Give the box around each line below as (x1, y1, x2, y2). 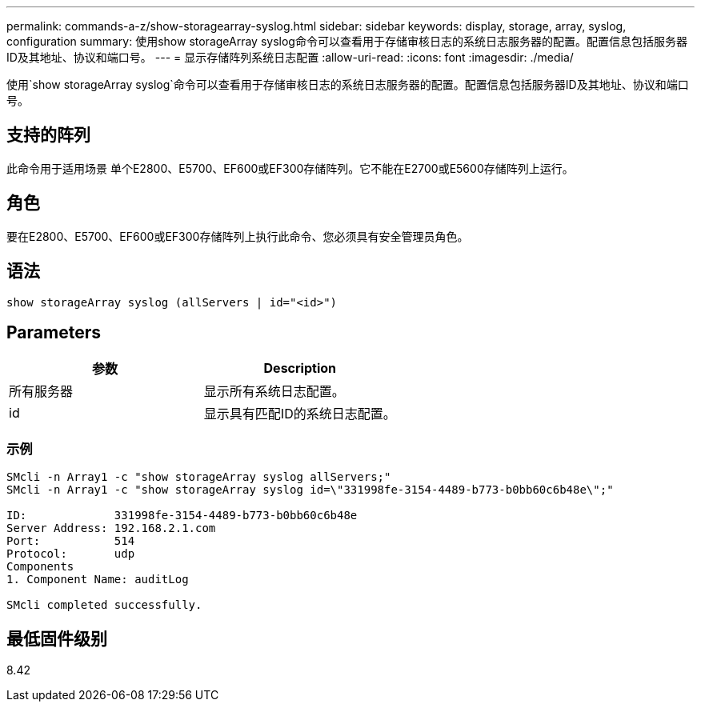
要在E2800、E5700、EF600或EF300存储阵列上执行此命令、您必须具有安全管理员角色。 (6, 229, 469, 243)
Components (6, 560, 74, 574)
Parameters (6, 322, 101, 342)
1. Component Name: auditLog (6, 573, 189, 586)
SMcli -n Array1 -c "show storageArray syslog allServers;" (6, 470, 391, 484)
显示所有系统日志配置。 (203, 383, 345, 400)
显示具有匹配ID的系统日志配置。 (203, 406, 396, 422)
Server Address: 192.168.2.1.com (6, 522, 216, 535)
